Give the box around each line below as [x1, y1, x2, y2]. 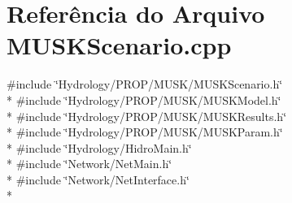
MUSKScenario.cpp [7, 28, 232, 62]
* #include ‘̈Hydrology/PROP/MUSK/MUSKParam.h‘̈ [7, 123, 283, 140]
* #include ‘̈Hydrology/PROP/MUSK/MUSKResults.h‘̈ [7, 107, 287, 124]
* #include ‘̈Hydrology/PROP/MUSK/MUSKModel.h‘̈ [7, 91, 281, 108]
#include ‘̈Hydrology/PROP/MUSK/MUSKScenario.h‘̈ [7, 76, 283, 93]
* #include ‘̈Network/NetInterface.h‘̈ [7, 171, 190, 188]
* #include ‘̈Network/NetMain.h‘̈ [7, 155, 172, 172]
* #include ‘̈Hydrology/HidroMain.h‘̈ [7, 139, 192, 156]
